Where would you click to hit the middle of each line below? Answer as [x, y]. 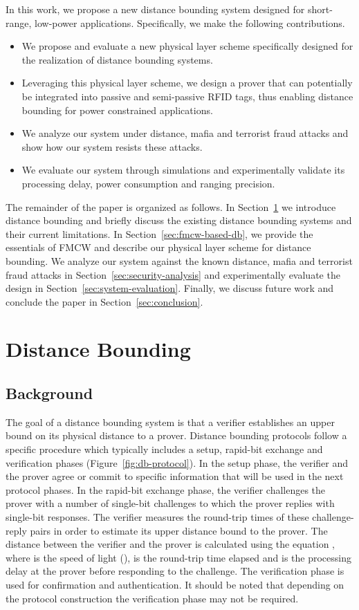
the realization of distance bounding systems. [117, 59]
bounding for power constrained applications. [117, 110]
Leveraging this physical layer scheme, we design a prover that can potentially [187, 83]
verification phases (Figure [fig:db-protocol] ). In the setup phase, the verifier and [177, 462]
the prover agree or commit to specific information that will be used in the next [175, 476]
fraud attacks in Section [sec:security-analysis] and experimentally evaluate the [173, 274]
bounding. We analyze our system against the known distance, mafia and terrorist [179, 260]
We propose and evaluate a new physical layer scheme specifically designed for [187, 46]
